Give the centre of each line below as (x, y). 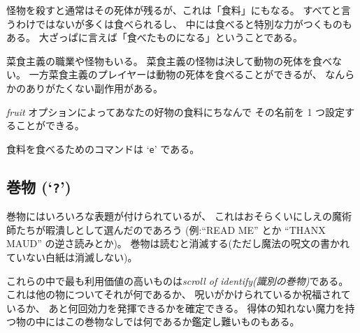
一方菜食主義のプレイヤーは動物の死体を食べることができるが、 (175, 74)
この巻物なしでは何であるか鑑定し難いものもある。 (182, 321)
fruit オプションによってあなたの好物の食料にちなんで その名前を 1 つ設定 (176, 111)
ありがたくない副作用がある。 (94, 88)
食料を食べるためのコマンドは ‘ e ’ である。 (103, 148)
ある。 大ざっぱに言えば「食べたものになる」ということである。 (155, 37)
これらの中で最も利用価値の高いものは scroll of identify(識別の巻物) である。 (178, 280)
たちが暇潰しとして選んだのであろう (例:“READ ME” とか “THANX (171, 229)
